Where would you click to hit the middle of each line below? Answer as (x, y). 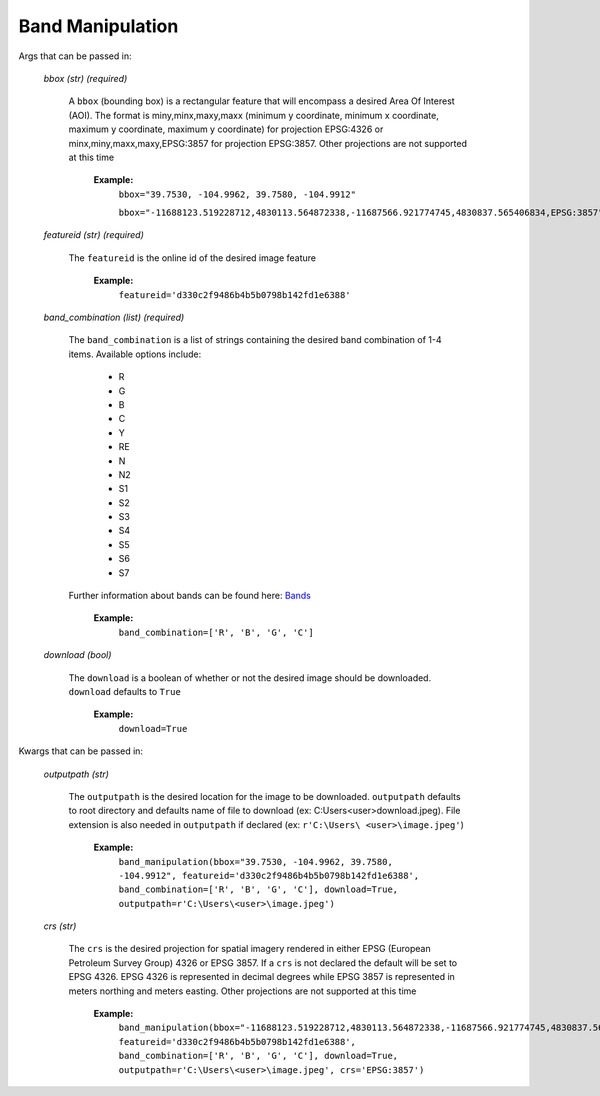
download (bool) (77, 655)
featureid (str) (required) (94, 235)
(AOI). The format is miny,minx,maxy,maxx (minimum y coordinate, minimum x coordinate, (253, 115)
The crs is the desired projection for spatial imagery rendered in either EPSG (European (249, 949)
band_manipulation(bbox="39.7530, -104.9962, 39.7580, (256, 861)
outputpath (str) (76, 774)
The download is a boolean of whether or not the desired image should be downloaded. (250, 677)
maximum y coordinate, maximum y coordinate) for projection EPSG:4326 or (226, 129)
